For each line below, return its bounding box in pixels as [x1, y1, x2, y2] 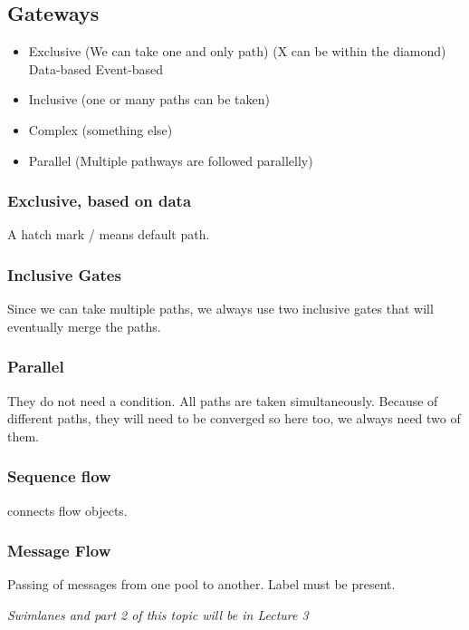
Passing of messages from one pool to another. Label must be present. [7, 575, 396, 594]
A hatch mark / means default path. [7, 225, 210, 244]
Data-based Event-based [28, 59, 164, 78]
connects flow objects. [7, 500, 128, 519]
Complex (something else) [28, 120, 173, 139]
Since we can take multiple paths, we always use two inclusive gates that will [7, 299, 434, 318]
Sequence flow [7, 465, 111, 488]
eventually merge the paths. [7, 316, 161, 335]
